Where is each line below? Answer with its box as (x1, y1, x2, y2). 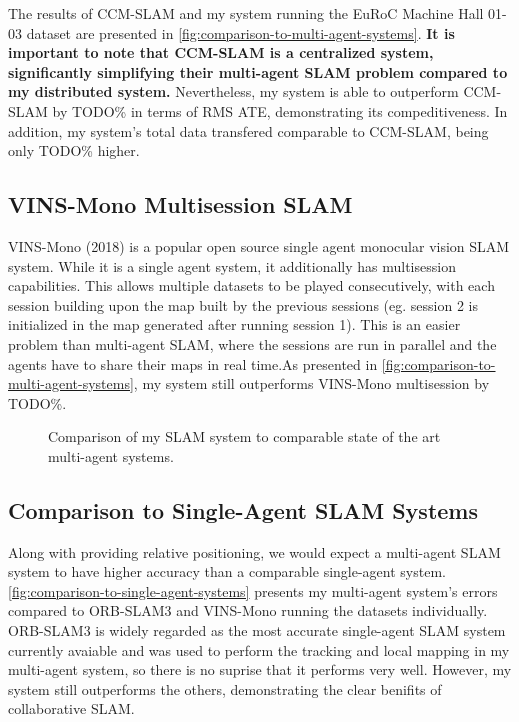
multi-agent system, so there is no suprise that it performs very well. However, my (8, 659, 512, 680)
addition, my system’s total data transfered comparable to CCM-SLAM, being (8, 120, 489, 141)
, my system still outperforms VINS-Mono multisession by (133, 373, 490, 394)
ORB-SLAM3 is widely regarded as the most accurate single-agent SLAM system (8, 620, 506, 641)
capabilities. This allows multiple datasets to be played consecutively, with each (8, 275, 495, 296)
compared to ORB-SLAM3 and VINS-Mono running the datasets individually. (8, 600, 488, 621)
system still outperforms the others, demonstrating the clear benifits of (8, 678, 442, 699)
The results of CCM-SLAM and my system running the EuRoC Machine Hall (8, 3, 484, 23)
